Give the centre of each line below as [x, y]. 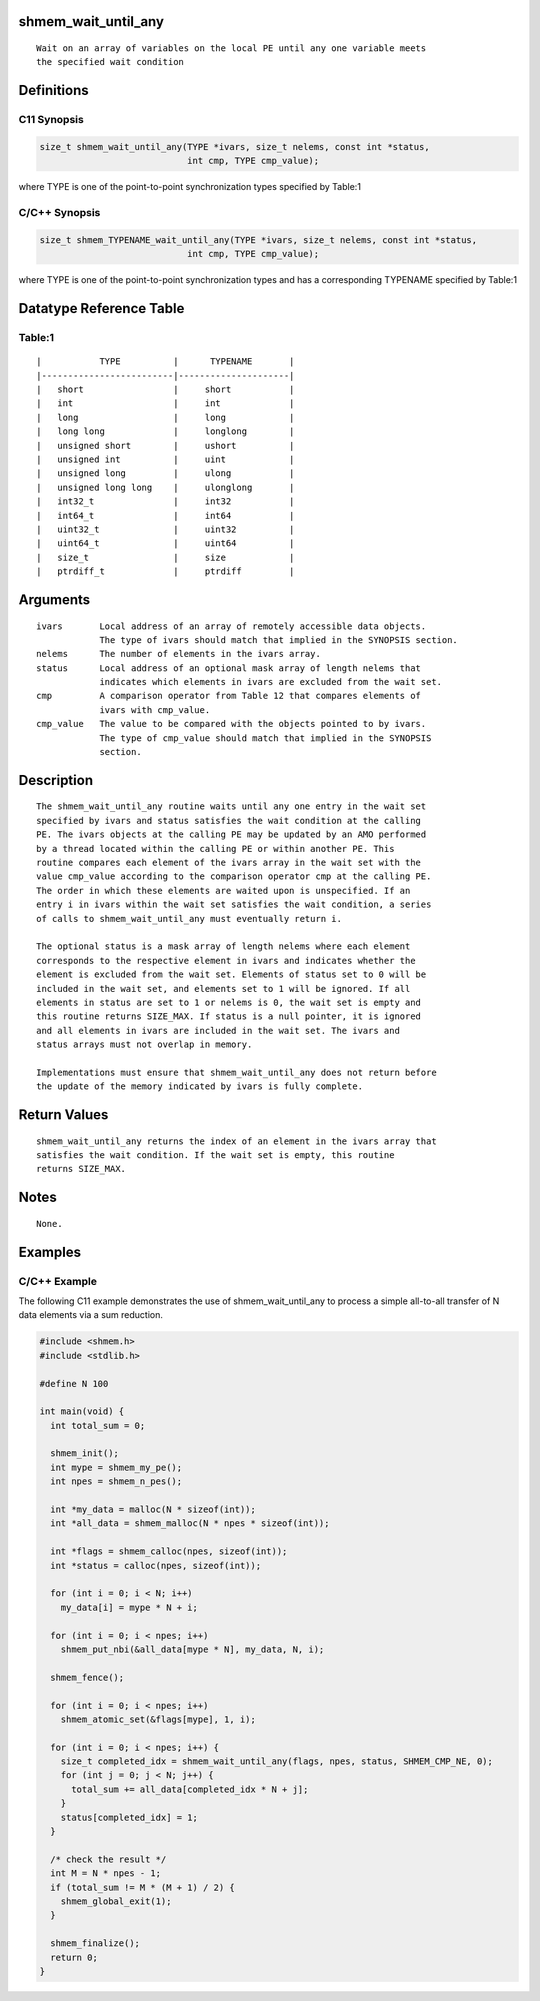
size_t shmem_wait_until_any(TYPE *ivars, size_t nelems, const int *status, [234, 146]
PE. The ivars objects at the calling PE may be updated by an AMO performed [231, 834]
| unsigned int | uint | [165, 459]
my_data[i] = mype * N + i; [129, 1607]
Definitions [53, 90]
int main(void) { [82, 1411]
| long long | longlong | [165, 431]
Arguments [54, 599]
